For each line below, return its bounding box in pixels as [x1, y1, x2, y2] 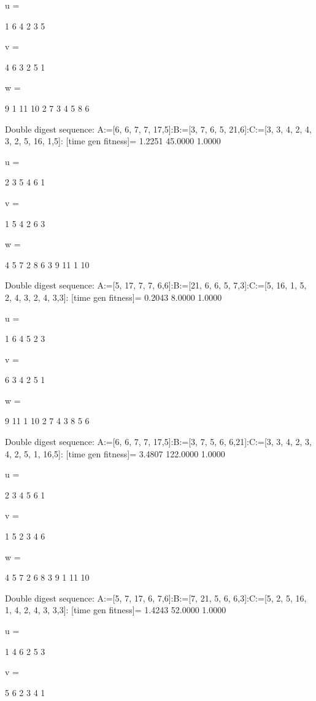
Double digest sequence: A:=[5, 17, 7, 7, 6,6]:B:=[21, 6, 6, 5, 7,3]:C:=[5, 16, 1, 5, [5, 279, 307, 292]
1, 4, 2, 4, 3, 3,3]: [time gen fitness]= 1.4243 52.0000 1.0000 [5, 603, 226, 616]
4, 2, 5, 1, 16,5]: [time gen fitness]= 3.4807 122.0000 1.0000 [5, 447, 225, 460]
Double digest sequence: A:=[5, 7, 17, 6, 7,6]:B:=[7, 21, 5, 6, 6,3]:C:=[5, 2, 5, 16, [5, 591, 307, 604]
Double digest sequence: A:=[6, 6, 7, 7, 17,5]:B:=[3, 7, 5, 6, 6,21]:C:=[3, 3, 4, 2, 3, [5, 435, 312, 448]
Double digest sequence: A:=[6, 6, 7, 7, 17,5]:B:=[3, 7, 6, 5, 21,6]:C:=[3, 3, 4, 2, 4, [5, 122, 312, 135]
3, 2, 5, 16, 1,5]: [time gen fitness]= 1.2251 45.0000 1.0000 [5, 134, 221, 147]
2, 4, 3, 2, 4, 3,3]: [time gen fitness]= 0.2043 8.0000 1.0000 [5, 290, 222, 303]
